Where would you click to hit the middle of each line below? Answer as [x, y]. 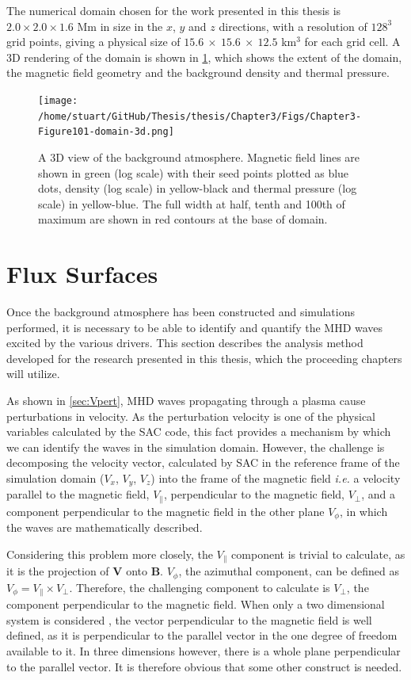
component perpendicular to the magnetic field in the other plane [166, 511]
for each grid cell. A [352, 42]
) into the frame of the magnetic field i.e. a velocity [276, 478]
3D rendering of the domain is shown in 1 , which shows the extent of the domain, [204, 57]
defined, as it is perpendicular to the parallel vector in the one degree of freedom [202, 635]
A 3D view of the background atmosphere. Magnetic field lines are [199, 157]
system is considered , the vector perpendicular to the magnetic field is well [189, 619]
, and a [379, 494]
